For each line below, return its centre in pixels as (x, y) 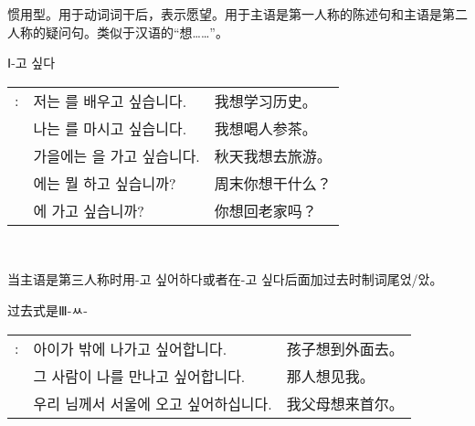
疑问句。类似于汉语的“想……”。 (137, 32)
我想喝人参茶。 (265, 128)
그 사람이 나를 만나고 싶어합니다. (139, 376)
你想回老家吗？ (265, 210)
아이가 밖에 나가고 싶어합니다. (130, 348)
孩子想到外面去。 (345, 348)
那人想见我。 (330, 376)
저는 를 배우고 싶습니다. (110, 101)
